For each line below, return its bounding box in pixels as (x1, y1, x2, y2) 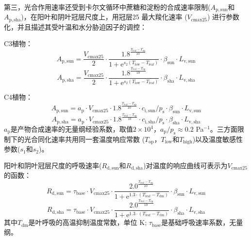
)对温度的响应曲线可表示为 (143, 160, 228, 170)
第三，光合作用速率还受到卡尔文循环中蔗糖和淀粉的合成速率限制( (4, 2, 211, 12)
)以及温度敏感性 (192, 134, 243, 144)
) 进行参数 (207, 12, 240, 22)
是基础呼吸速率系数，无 (161, 217, 236, 227)
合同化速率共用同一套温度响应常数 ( (31, 134, 145, 144)
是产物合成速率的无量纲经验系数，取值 (10, 124, 133, 134)
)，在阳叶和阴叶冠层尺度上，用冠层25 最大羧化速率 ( (21, 12, 187, 22)
